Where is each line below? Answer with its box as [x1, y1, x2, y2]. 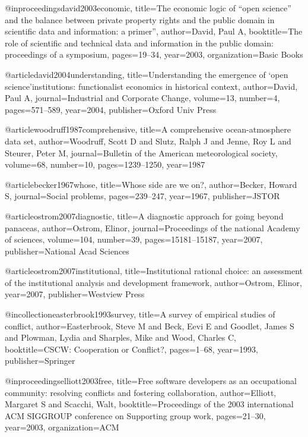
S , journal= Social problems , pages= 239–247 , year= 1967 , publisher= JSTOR [5, 190, 280, 202]
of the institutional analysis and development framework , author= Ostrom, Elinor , [5, 276, 302, 288]
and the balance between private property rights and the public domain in [5, 13, 275, 26]
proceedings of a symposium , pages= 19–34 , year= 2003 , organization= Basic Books [5, 48, 303, 61]
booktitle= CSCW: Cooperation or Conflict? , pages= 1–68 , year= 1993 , [5, 342, 258, 355]
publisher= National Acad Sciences [5, 244, 129, 257]
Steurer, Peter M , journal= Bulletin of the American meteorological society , [5, 146, 278, 159]
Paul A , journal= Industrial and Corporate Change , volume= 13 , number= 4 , [5, 92, 280, 104]
